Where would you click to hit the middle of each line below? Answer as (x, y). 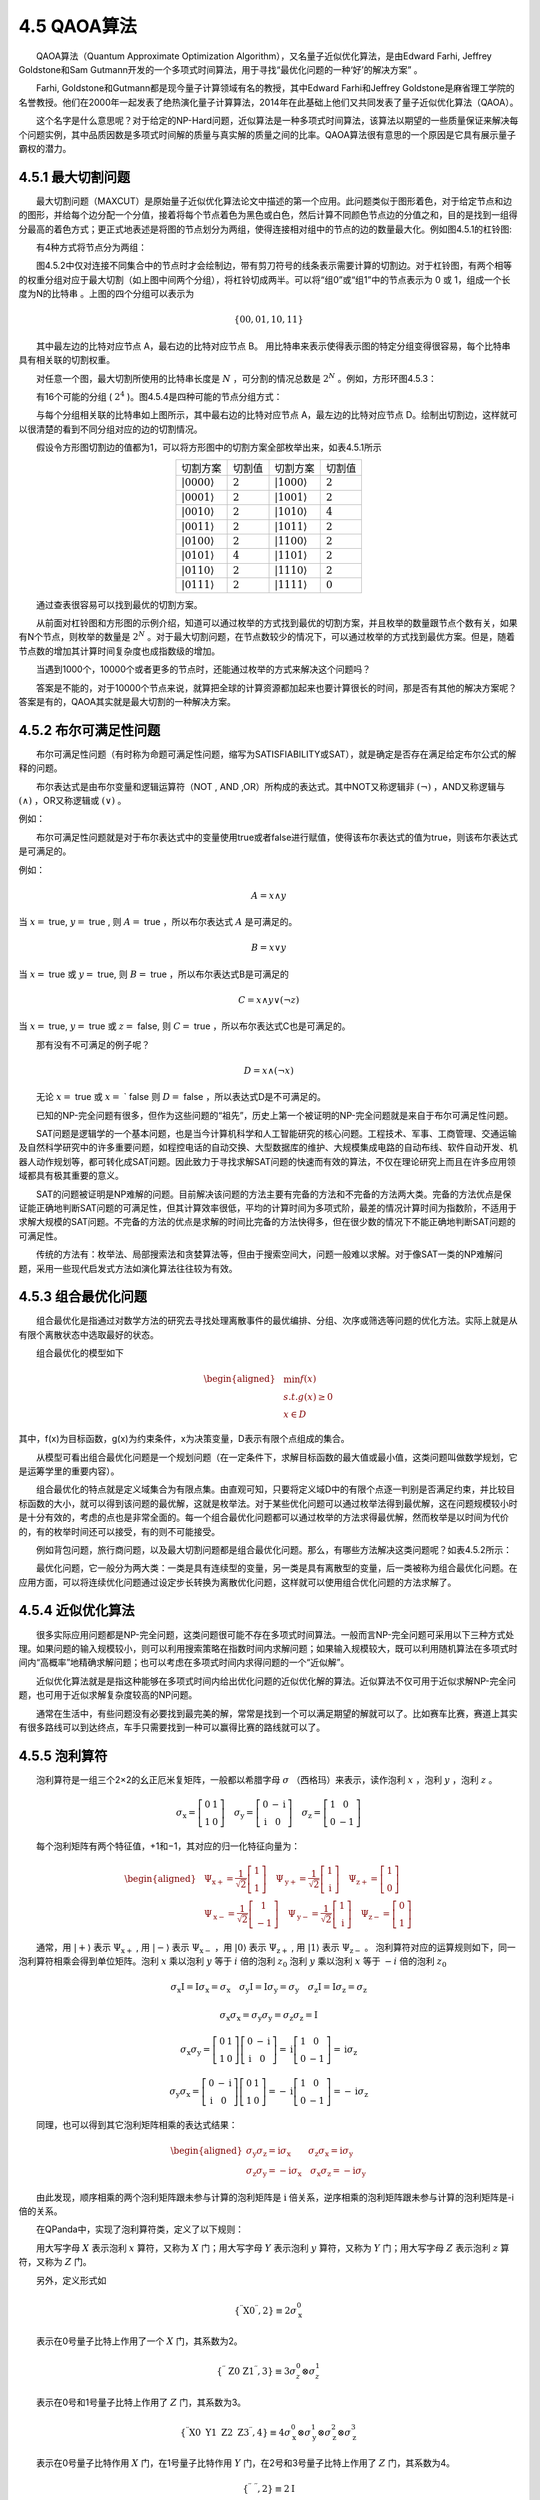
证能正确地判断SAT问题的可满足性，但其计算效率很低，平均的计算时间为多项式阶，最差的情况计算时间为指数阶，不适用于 (267, 1208)
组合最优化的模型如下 (80, 1353)
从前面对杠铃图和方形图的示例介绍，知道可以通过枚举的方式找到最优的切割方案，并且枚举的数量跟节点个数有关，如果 (277, 622)
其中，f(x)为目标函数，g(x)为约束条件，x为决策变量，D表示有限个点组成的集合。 (184, 1439)
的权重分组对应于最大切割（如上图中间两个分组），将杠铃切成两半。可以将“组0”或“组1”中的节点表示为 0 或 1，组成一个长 (264, 279)
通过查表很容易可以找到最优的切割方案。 (119, 604)
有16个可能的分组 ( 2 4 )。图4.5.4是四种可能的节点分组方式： (159, 396)
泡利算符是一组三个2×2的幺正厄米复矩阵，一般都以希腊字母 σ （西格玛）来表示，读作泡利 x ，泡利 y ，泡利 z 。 (267, 1779)
